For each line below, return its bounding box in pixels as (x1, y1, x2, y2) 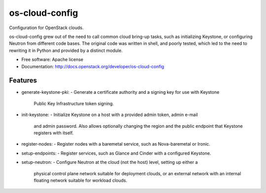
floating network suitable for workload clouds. (33, 177, 128, 183)
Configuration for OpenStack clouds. (9, 25, 84, 31)
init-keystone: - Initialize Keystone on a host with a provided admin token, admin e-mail (21, 112, 198, 118)
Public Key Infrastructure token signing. (33, 100, 114, 106)
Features (9, 77, 37, 85)
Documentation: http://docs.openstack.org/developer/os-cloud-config (21, 63, 165, 69)
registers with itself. (33, 130, 74, 136)
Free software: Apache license (21, 57, 84, 63)
